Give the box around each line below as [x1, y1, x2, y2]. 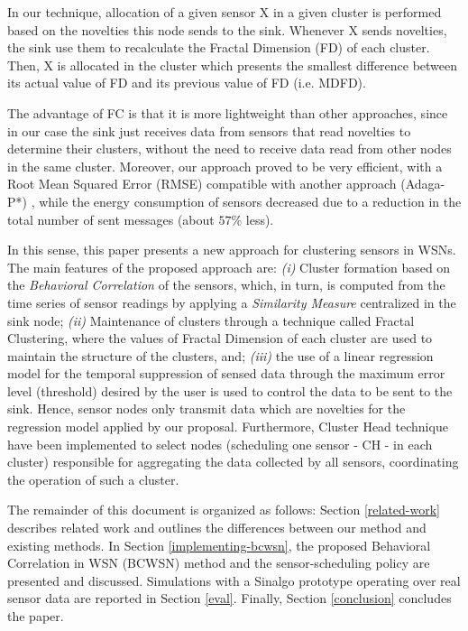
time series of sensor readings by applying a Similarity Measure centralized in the [7, 292, 456, 311]
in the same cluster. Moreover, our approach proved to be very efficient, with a [7, 156, 443, 175]
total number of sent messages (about [7, 209, 215, 228]
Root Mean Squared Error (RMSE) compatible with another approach [7, 174, 397, 193]
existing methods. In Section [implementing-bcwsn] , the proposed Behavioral [7, 535, 431, 554]
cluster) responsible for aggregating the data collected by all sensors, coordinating [7, 452, 459, 471]
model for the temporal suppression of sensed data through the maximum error [7, 364, 445, 383]
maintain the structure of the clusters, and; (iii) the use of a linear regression [7, 346, 434, 365]
